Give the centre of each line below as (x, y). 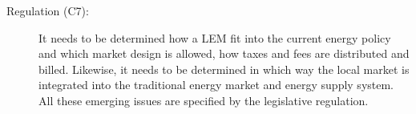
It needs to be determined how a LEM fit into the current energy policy (215, 37)
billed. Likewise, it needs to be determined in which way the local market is (224, 69)
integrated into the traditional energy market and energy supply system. (216, 85)
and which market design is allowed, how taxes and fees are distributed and (224, 53)
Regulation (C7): (48, 10)
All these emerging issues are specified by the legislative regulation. (204, 100)
